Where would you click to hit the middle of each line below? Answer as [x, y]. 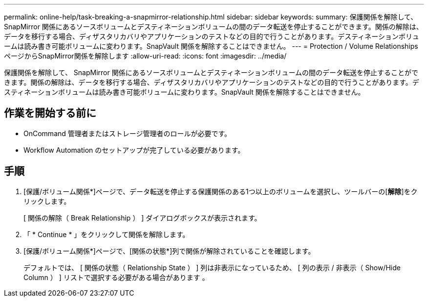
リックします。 [47, 201]
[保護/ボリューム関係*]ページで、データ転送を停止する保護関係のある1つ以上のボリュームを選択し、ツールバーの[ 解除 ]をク [221, 191]
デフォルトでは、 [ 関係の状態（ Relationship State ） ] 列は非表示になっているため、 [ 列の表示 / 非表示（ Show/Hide [212, 267]
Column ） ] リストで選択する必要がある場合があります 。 [116, 277]
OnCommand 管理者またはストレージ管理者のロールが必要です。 [128, 133]
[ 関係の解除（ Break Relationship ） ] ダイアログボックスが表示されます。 [142, 218]
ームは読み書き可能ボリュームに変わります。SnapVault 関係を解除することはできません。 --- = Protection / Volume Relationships [211, 46]
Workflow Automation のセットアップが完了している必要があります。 [134, 150]
